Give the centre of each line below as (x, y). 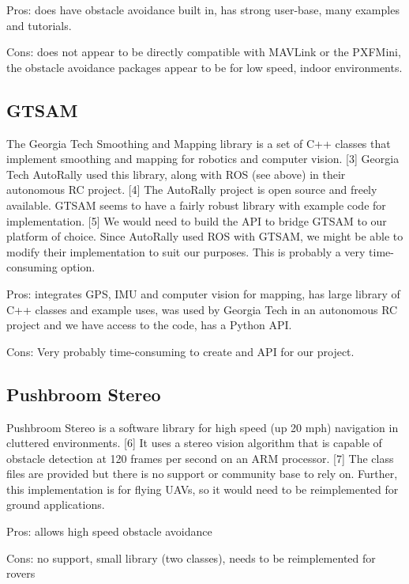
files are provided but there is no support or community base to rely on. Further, (202, 474)
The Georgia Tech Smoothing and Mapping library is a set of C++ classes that (199, 143)
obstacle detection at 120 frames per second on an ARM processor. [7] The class (200, 458)
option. (78, 267)
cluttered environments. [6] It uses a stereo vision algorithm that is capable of (194, 443)
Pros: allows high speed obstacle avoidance (109, 531)
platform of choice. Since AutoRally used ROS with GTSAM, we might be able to (205, 236)
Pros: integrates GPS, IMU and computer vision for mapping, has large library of (203, 293)
